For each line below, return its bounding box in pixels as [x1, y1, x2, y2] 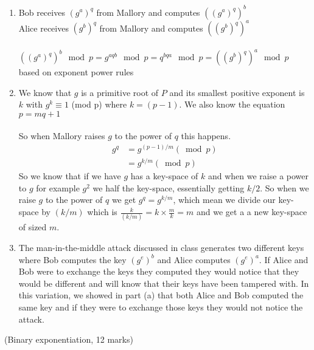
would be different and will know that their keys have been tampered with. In [18, 276, 309, 289]
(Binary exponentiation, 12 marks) [4, 333, 133, 346]
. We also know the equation [179, 98, 285, 111]
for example [36, 181, 80, 194]
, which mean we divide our [173, 193, 276, 206]
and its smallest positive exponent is [169, 86, 305, 98]
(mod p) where [71, 98, 127, 111]
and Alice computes [157, 253, 231, 266]
